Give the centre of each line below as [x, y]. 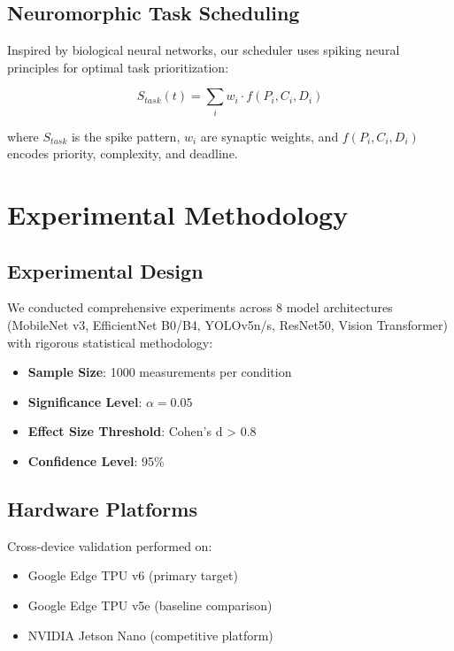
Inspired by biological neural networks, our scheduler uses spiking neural [204, 50]
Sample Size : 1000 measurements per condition [160, 372]
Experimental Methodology [178, 214]
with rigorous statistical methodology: [110, 342]
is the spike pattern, [126, 136]
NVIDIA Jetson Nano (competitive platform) [150, 635]
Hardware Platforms [102, 509]
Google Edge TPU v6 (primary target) [133, 575]
